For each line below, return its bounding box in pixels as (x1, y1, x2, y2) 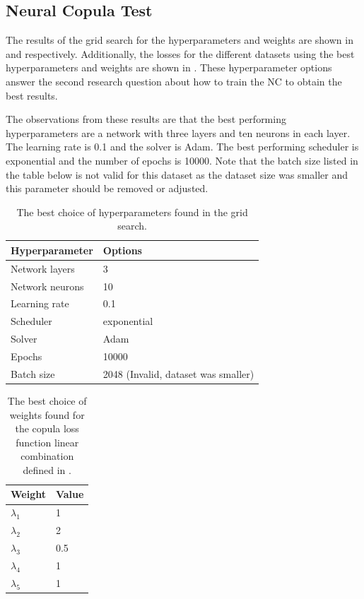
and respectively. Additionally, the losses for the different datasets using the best (6, 46, 355, 61)
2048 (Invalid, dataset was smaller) (102, 366, 254, 381)
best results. (6, 88, 58, 102)
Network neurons (11, 278, 84, 293)
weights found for (9, 407, 85, 422)
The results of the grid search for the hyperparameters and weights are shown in (6, 32, 353, 47)
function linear (16, 434, 79, 449)
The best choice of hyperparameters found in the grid (16, 204, 248, 219)
